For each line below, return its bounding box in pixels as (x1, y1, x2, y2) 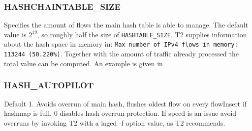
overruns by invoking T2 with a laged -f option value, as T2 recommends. (4, 117, 225, 128)
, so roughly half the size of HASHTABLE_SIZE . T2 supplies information (37, 29, 247, 39)
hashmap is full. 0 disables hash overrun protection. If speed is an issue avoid (4, 108, 237, 118)
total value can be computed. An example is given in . (4, 58, 167, 68)
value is (4, 29, 27, 39)
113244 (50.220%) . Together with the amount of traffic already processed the (4, 49, 239, 59)
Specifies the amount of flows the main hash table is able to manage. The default (4, 20, 249, 30)
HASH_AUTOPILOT (4, 79, 94, 91)
